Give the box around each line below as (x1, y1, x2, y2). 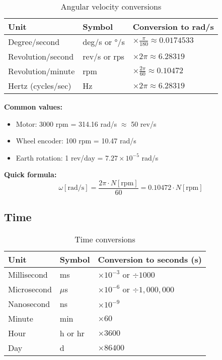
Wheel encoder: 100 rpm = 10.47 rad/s (16, 135, 136, 146)
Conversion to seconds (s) (98, 253, 202, 266)
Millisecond (8, 269, 48, 281)
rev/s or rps (83, 50, 124, 62)
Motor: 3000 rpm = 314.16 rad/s (16, 118, 117, 129)
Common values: (4, 101, 62, 112)
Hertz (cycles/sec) (8, 80, 71, 91)
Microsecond (8, 283, 52, 295)
